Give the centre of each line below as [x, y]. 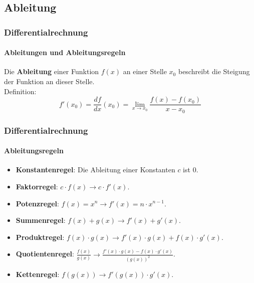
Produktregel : [40, 237]
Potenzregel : [37, 203]
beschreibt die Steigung [214, 71]
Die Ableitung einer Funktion [52, 71]
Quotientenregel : [45, 254]
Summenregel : [41, 220]
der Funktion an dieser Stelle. [49, 81]
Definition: [20, 91]
